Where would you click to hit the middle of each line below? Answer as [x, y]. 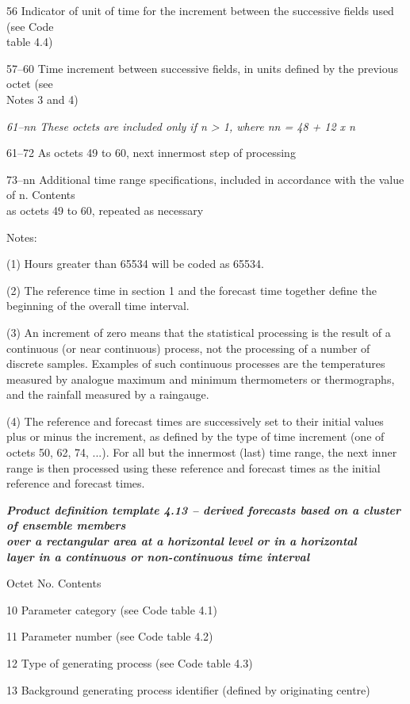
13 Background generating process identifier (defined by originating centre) [188, 689]
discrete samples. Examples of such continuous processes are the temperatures [196, 363]
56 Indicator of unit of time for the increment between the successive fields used [200, 10]
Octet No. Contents [54, 583]
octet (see [30, 84]
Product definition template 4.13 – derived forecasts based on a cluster [204, 509]
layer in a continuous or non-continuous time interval [158, 556]
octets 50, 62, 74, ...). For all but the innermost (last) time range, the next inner [202, 452]
